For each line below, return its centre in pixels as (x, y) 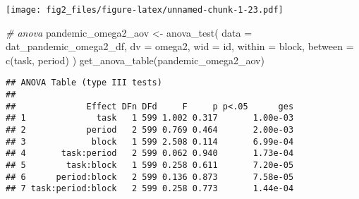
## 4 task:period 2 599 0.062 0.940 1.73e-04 (150, 153)
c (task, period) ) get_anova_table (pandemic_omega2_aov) (135, 60)
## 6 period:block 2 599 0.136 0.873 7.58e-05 (150, 177)
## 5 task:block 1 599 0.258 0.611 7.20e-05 (150, 165)
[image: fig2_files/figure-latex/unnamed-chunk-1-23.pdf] (145, 10)
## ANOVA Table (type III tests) (84, 83)
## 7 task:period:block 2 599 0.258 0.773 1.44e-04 (150, 189)
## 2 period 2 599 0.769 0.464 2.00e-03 (150, 130)
